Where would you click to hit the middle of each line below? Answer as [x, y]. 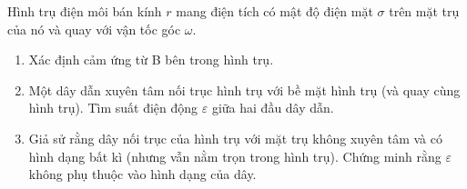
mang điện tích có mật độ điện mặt [274, 11]
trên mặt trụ [424, 11]
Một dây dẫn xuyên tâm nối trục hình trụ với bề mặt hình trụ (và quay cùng [244, 90]
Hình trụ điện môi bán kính [85, 11]
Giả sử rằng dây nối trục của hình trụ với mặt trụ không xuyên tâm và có [235, 138]
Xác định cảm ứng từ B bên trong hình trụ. [151, 60]
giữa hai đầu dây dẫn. [273, 108]
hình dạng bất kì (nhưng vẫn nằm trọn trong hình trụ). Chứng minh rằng [235, 156]
